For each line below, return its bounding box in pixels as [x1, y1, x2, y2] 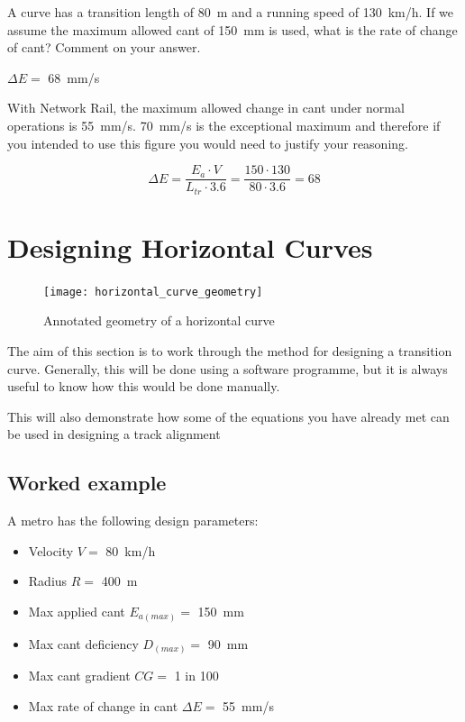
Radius [28, 571, 68, 590]
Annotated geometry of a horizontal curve [43, 311, 275, 330]
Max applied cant [28, 602, 125, 620]
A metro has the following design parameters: [7, 511, 259, 530]
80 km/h [105, 541, 156, 560]
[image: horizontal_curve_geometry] [43, 285, 263, 298]
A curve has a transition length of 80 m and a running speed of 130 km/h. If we [7, 3, 454, 21]
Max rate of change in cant [28, 696, 178, 715]
